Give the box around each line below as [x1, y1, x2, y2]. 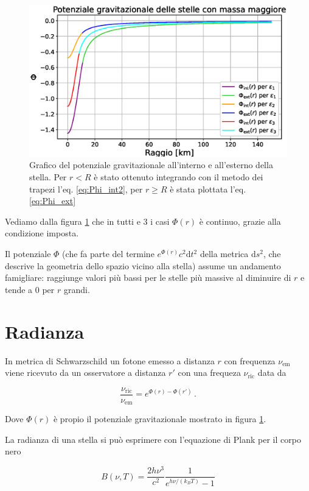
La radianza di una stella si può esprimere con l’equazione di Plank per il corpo [5, 433, 301, 445]
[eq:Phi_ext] [29, 194, 76, 207]
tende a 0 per [5, 283, 55, 295]
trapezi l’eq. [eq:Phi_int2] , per [29, 182, 143, 195]
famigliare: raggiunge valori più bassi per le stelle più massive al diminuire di [5, 271, 291, 284]
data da [257, 366, 286, 379]
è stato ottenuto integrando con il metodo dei [94, 171, 263, 183]
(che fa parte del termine [62, 247, 154, 260]
